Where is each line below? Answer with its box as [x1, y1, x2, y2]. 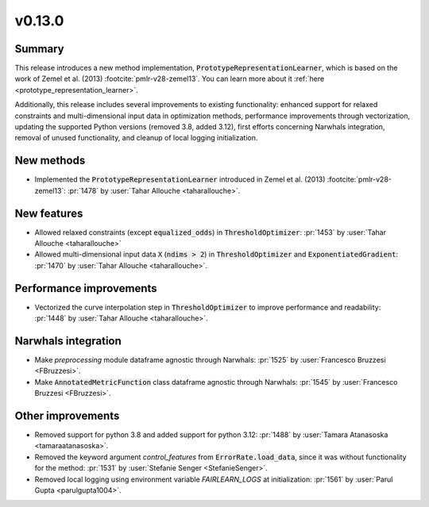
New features [14, 206, 83, 220]
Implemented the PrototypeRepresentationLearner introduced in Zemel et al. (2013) [34, 175, 326, 184]
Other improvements [14, 409, 120, 422]
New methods [14, 154, 86, 167]
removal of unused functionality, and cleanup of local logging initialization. [14, 133, 258, 143]
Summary [14, 42, 64, 56]
